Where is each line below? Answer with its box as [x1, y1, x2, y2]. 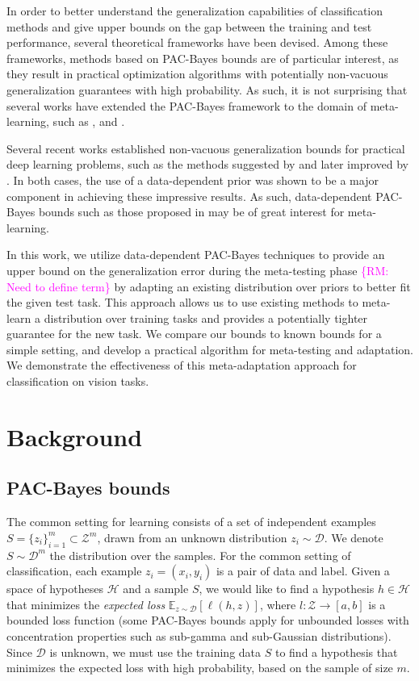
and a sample [123, 580, 189, 597]
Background [6, 420, 143, 453]
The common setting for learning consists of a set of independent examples [6, 513, 376, 530]
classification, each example [6, 562, 142, 579]
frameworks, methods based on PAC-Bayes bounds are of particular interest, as [6, 49, 399, 66]
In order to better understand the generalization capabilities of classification [6, 2, 383, 19]
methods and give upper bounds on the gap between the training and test [6, 18, 372, 35]
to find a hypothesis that [274, 643, 398, 660]
